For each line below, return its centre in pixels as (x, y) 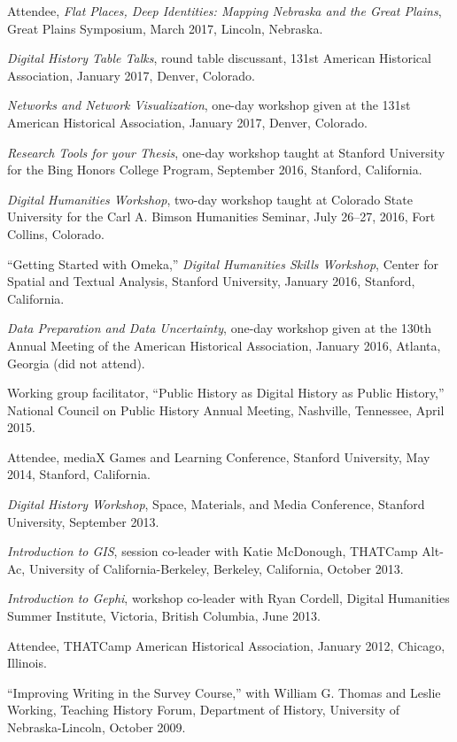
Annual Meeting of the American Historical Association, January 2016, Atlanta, (224, 345)
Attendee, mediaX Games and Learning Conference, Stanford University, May (219, 456)
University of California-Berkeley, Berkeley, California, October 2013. (216, 568)
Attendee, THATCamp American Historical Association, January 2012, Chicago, (226, 645)
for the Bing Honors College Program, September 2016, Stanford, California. (215, 170)
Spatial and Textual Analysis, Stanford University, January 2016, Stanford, (211, 281)
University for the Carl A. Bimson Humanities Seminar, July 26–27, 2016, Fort (221, 216)
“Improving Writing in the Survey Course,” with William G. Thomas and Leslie (224, 692)
